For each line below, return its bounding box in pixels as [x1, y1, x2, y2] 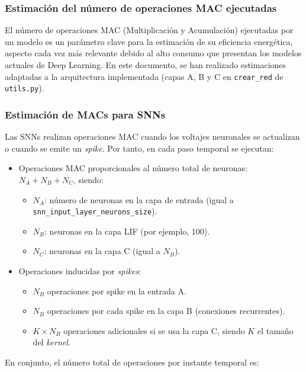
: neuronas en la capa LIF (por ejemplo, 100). [44, 225, 210, 237]
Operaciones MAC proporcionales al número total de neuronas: [18, 162, 248, 174]
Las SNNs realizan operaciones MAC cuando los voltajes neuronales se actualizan [5, 130, 300, 143]
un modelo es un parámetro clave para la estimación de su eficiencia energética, [5, 35, 293, 47]
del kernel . [33, 336, 70, 348]
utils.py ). [5, 82, 44, 94]
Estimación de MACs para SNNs [5, 107, 166, 121]
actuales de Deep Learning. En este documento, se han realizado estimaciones [5, 59, 286, 70]
